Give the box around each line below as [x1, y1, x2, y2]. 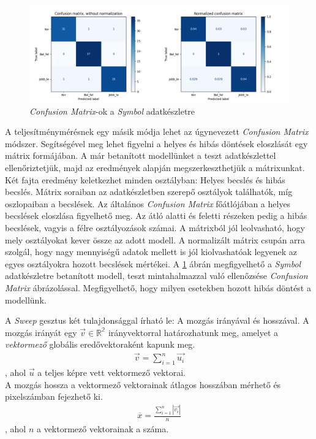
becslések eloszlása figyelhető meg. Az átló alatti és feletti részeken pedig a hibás [5, 209, 307, 222]
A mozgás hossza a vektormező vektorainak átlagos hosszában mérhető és [5, 378, 281, 391]
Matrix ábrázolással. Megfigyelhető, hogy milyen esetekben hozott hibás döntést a [5, 281, 311, 294]
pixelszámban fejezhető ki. [5, 390, 103, 403]
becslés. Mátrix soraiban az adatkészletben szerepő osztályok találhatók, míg [5, 185, 293, 198]
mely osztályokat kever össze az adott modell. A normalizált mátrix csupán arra [5, 233, 306, 246]
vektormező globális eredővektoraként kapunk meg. [5, 338, 195, 351]
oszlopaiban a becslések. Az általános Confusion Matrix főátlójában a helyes [5, 197, 291, 210]
